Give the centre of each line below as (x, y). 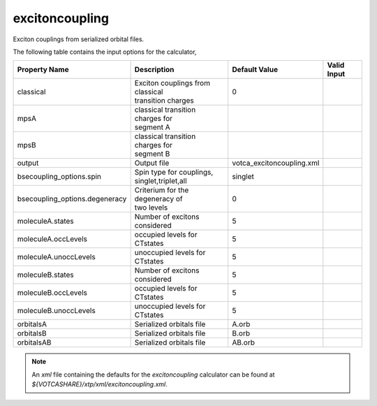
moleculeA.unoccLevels (56, 257)
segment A (152, 127)
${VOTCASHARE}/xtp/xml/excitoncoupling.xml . (99, 384)
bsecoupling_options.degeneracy (72, 199)
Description (154, 70)
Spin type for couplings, (174, 173)
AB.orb (243, 342)
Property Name (43, 70)
